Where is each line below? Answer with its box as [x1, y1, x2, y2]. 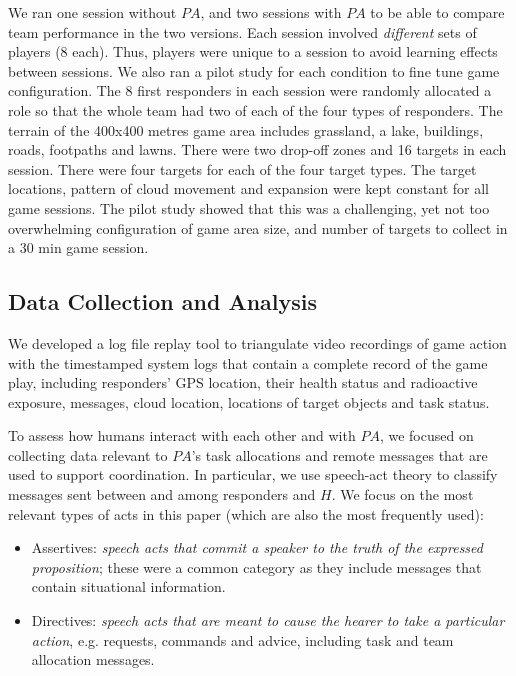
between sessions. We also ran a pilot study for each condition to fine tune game [8, 60, 500, 81]
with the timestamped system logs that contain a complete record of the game [8, 352, 488, 373]
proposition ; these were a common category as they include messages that [31, 556, 482, 577]
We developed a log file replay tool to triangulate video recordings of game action [8, 332, 507, 353]
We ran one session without [8, 2, 177, 22]
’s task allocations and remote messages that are [191, 444, 488, 465]
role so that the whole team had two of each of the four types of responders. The [8, 99, 503, 120]
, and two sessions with [200, 2, 342, 22]
